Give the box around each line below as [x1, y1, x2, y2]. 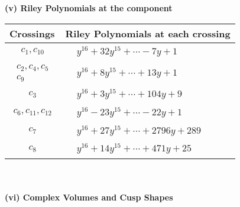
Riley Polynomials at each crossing [65, 26, 231, 40]
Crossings [9, 26, 55, 40]
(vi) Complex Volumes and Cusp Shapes [5, 190, 173, 203]
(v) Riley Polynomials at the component [5, 2, 173, 14]
